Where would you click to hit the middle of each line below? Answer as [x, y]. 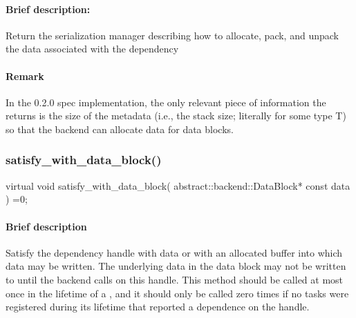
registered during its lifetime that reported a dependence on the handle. [158, 307]
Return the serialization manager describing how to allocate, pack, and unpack [172, 35]
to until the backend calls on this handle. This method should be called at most [175, 279]
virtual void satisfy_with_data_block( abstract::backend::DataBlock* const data [178, 185]
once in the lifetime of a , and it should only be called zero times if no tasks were [177, 293]
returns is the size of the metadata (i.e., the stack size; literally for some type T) [176, 116]
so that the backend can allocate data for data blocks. [120, 129]
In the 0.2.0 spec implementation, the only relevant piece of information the [166, 102]
